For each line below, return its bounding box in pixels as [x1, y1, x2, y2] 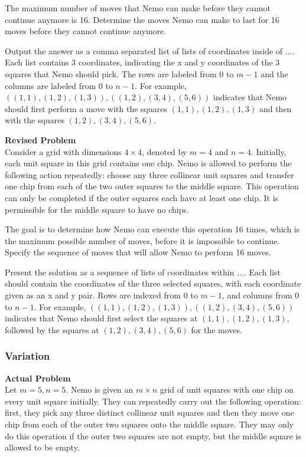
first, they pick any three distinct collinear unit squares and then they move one [5, 406, 294, 419]
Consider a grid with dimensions [5, 145, 122, 157]
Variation [5, 348, 50, 363]
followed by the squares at [5, 323, 99, 336]
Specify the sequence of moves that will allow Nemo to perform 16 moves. [5, 246, 271, 258]
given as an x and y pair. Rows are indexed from [5, 289, 181, 301]
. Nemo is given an [66, 383, 134, 396]
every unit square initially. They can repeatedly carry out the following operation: [5, 394, 301, 407]
